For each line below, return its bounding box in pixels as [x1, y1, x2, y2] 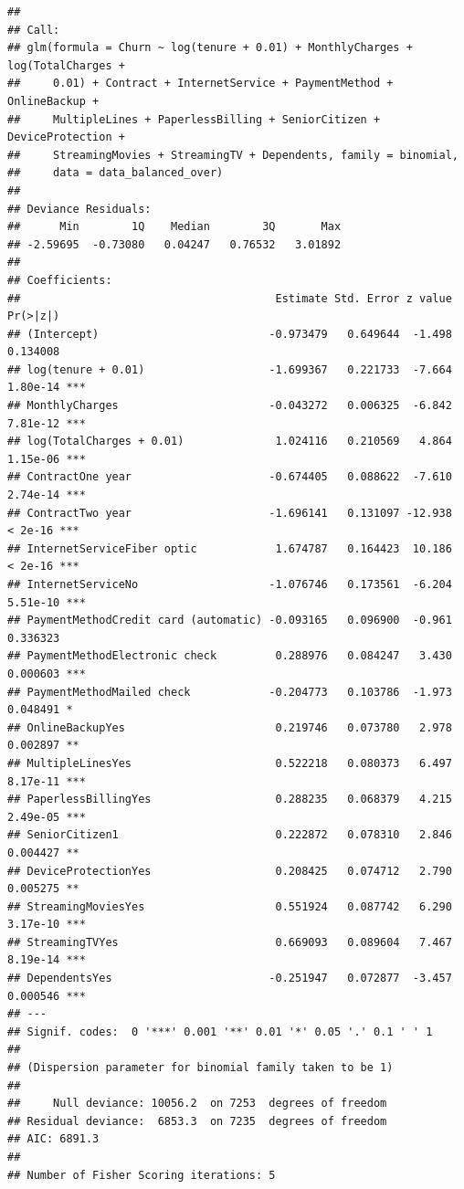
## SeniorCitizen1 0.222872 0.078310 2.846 [7, 828, 452, 842]
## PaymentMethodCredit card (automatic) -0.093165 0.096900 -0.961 [7, 614, 452, 627]
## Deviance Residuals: [7, 202, 152, 216]
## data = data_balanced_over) [7, 166, 224, 180]
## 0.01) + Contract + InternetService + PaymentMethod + [7, 77, 394, 90]
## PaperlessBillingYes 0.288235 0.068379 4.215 [7, 793, 452, 806]
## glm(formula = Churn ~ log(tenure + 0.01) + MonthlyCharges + [7, 41, 413, 55]
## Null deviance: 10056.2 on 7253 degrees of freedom [7, 1097, 387, 1110]
